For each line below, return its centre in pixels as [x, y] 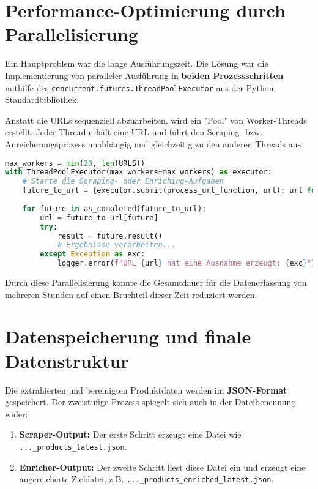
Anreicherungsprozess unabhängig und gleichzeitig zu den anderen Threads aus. [154, 144]
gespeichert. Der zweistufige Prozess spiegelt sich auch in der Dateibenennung [150, 402]
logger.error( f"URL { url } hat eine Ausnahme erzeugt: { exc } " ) [187, 263]
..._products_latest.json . [73, 446]
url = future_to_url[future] [99, 218]
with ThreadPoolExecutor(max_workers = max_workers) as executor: [139, 172]
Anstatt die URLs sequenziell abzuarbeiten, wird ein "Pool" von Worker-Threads [156, 120]
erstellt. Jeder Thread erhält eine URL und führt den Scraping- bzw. [134, 132]
